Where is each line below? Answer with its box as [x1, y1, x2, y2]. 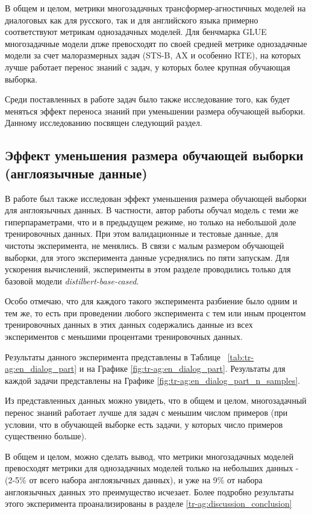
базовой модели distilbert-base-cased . [5, 274, 139, 287]
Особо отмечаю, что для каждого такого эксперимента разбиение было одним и [5, 295, 298, 307]
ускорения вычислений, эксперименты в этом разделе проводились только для [5, 263, 291, 275]
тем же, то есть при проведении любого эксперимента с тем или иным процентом [5, 306, 306, 319]
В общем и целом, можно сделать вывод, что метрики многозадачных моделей [5, 450, 294, 462]
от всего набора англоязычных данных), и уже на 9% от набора [29, 474, 263, 486]
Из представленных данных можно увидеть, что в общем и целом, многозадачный [5, 394, 307, 407]
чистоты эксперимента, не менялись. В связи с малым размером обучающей [5, 239, 284, 251]
